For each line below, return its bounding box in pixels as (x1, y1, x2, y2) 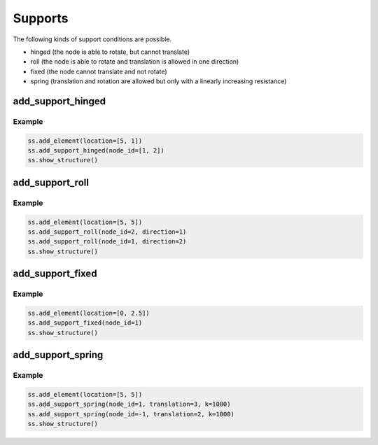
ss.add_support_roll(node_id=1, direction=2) (27, 238, 187, 246)
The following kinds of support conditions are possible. (13, 35, 172, 43)
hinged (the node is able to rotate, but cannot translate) (30, 48, 190, 56)
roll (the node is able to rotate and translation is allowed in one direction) (30, 57, 239, 66)
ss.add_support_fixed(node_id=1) (27, 319, 143, 327)
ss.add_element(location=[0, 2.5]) (27, 309, 150, 317)
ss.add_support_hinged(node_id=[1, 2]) (27, 147, 164, 155)
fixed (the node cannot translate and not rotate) (30, 67, 167, 76)
